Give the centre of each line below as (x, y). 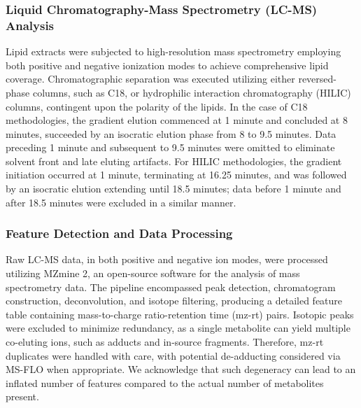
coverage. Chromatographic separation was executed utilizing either (150, 79)
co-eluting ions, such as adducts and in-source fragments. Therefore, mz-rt (165, 342)
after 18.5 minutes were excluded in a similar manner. (121, 202)
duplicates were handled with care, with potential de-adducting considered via (173, 355)
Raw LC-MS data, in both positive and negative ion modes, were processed (167, 259)
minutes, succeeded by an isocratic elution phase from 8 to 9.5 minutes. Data (171, 133)
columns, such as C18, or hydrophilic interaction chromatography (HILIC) (192, 92)
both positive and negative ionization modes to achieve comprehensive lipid (167, 65)
